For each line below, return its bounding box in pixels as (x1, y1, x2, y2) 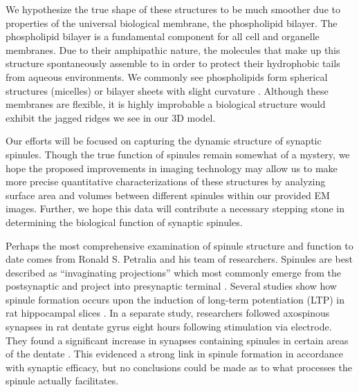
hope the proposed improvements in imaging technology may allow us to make (6, 160, 338, 175)
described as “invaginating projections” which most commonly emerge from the (6, 265, 341, 279)
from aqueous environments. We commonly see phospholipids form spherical (6, 69, 328, 84)
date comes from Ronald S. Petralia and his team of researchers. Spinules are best (6, 252, 353, 266)
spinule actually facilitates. (6, 373, 119, 388)
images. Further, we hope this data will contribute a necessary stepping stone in (6, 201, 345, 216)
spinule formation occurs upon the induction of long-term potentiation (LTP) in (6, 292, 344, 306)
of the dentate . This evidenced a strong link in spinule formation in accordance (6, 346, 344, 361)
